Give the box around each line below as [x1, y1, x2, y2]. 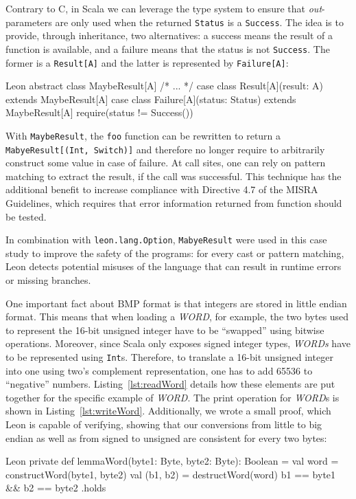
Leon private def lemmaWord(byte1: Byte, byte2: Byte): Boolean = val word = [5, 454, 339, 468]
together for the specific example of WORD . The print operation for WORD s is [5, 390, 340, 404]
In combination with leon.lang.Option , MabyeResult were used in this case [5, 232, 327, 247]
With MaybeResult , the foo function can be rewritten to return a [5, 128, 281, 142]
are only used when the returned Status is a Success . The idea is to [55, 14, 344, 29]
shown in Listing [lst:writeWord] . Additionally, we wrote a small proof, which [5, 403, 331, 418]
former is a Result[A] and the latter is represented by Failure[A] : [5, 55, 289, 69]
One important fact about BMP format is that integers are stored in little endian [5, 296, 347, 310]
